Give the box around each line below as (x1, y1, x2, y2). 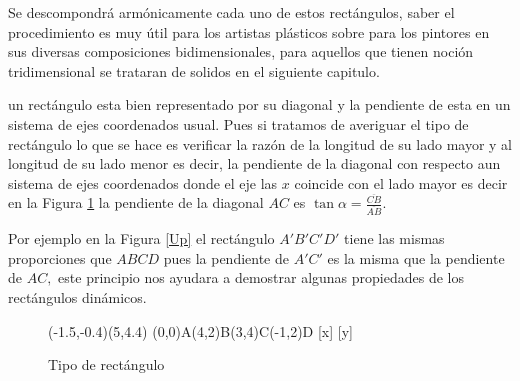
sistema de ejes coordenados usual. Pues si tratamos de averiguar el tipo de (8, 113, 469, 134)
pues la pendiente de (163, 247, 289, 268)
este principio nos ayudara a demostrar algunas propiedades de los (58, 267, 464, 288)
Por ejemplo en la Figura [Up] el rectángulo (8, 228, 275, 249)
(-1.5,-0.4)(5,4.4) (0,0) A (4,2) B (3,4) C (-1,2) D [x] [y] (48, 320, 353, 341)
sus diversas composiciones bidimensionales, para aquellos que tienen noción (8, 41, 474, 62)
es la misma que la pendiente (327, 247, 505, 268)
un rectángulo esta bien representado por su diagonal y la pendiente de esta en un (8, 94, 511, 115)
